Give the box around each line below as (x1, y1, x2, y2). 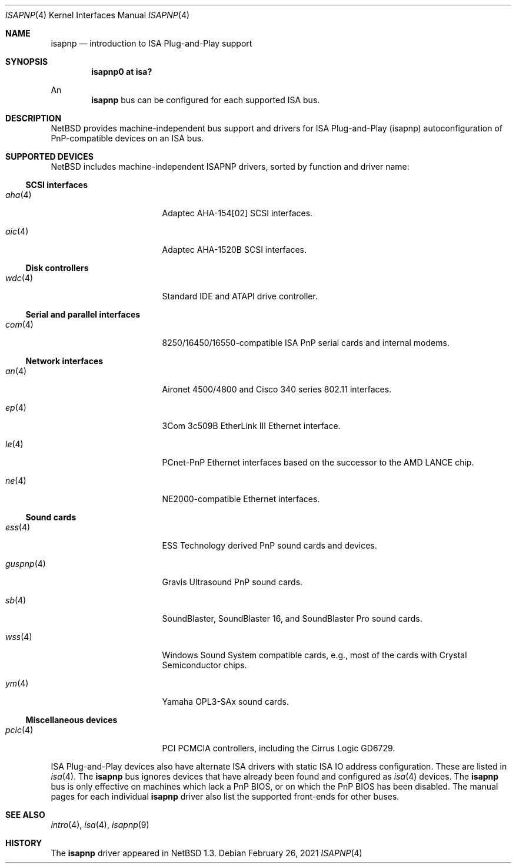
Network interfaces (25, 356, 104, 366)
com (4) (5, 319, 34, 329)
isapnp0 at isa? (91, 67, 152, 77)
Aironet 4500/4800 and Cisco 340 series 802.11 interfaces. (162, 384, 392, 394)
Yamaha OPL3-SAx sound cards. (162, 697, 289, 707)
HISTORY (5, 838, 42, 848)
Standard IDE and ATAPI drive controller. (162, 291, 318, 301)
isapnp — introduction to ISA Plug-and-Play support (51, 38, 252, 48)
